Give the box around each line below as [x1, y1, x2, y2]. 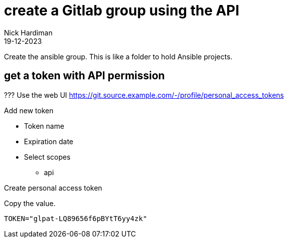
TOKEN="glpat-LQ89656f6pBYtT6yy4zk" [4, 214, 147, 223]
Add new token [4, 106, 53, 115]
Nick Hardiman [4, 28, 53, 37]
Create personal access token [4, 183, 102, 192]
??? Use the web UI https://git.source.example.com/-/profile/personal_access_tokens [4, 90, 284, 99]
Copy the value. [4, 199, 56, 208]
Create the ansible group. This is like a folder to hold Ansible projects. [4, 52, 233, 61]
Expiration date [24, 137, 73, 146]
